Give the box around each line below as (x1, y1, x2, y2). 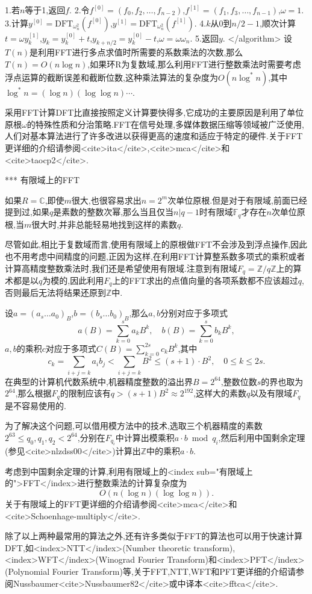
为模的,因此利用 (42, 274, 104, 287)
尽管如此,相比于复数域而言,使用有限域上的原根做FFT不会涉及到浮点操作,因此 (5, 238, 308, 251)
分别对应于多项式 (160, 307, 228, 319)
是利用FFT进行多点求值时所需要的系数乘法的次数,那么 (30, 46, 243, 58)
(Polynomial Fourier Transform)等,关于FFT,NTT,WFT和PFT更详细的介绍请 (5, 565, 296, 577)
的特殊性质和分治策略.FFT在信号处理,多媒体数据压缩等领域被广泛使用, (27, 117, 304, 130)
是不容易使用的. (5, 399, 66, 411)
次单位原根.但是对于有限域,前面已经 (167, 193, 307, 206)
